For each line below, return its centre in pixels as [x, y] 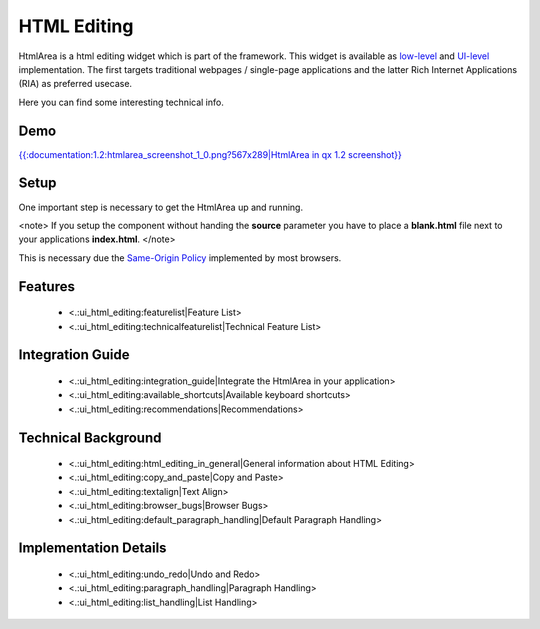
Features [46, 286]
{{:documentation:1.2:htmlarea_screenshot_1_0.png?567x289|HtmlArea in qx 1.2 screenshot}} [210, 154]
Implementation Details [92, 548]
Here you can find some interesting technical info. [121, 102]
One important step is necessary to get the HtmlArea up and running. [161, 207]
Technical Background [90, 437]
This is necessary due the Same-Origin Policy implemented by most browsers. [180, 257]
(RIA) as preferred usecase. [75, 84]
